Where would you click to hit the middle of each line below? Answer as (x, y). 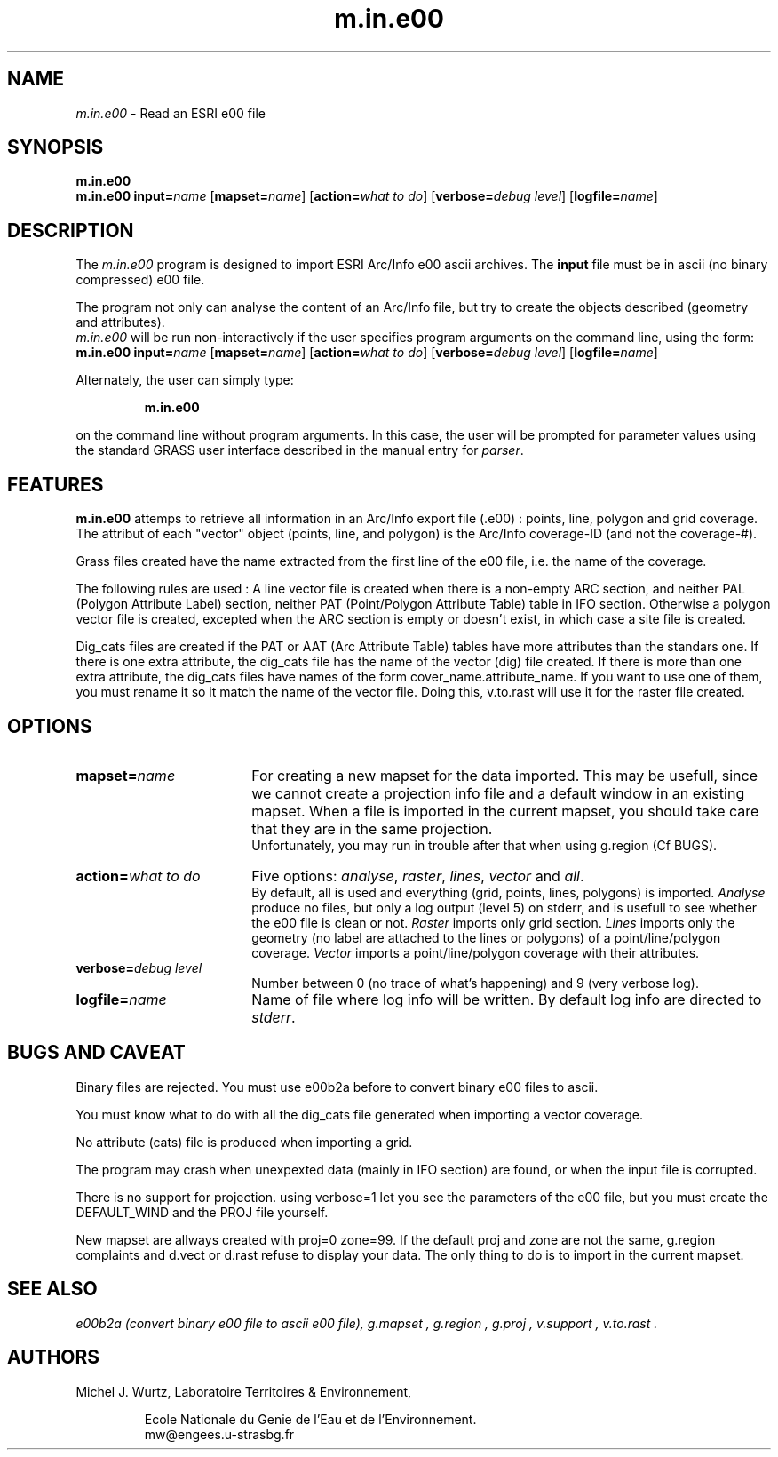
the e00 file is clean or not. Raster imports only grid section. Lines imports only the (493, 922)
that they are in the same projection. (372, 828)
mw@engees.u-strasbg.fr (219, 1434)
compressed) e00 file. (140, 280)
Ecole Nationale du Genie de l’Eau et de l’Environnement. (310, 1419)
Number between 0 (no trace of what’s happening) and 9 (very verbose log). (476, 983)
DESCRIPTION (71, 230)
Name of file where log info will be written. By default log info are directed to (507, 999)
